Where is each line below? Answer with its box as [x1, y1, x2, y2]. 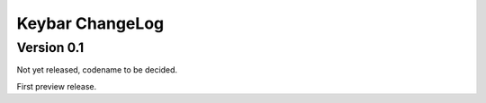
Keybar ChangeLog [16, 13, 165, 33]
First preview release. [16, 81, 97, 91]
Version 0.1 [16, 39, 85, 56]
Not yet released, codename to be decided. [16, 64, 178, 75]
